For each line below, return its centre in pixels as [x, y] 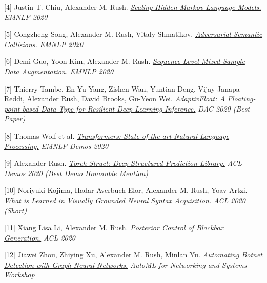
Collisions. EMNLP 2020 [44, 44]
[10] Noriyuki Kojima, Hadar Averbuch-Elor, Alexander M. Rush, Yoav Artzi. [126, 190]
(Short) [16, 210]
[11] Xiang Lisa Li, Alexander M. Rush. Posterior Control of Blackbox [114, 227]
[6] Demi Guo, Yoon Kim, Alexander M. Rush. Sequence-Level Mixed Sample [125, 61]
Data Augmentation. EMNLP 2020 [59, 71]
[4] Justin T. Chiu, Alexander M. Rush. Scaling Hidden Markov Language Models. [133, 7]
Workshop [19, 275]
